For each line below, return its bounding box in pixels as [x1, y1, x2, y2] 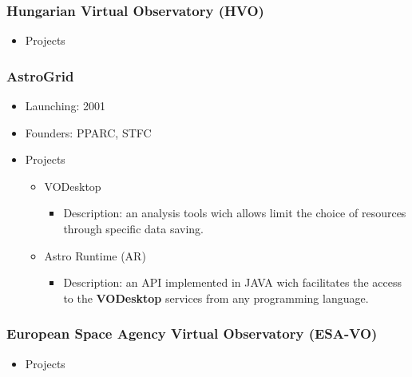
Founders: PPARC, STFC [25, 124, 152, 141]
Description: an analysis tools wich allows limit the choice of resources [63, 204, 406, 221]
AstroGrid [6, 65, 74, 85]
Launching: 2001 [25, 97, 105, 114]
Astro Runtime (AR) [44, 247, 146, 264]
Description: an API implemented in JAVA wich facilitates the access [63, 274, 402, 291]
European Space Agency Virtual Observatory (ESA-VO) [6, 323, 378, 343]
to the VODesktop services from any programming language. [63, 289, 369, 306]
